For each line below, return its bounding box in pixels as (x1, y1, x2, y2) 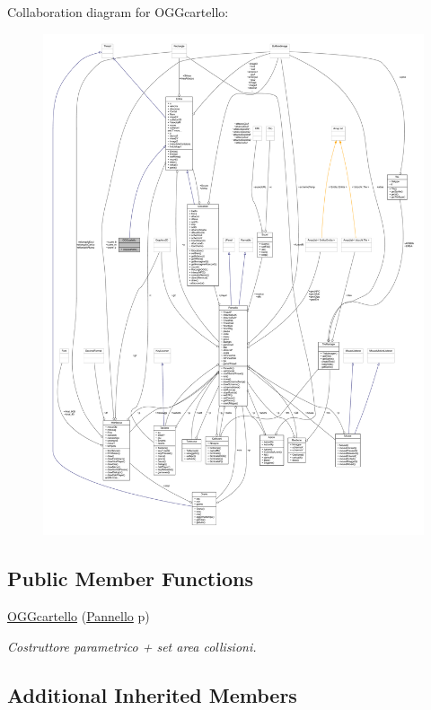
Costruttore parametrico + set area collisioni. (7, 636, 257, 655)
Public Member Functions (7, 565, 253, 592)
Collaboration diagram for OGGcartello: (7, 3, 229, 21)
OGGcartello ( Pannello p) (7, 607, 150, 626)
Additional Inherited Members (7, 680, 297, 708)
